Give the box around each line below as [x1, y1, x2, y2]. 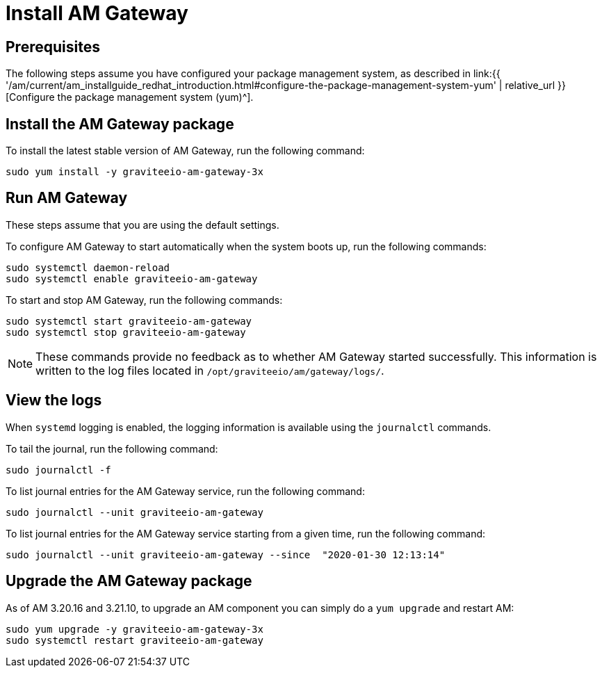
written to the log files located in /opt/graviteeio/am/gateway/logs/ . [35, 363, 384, 378]
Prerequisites [6, 38, 100, 56]
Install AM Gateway [6, 1, 188, 25]
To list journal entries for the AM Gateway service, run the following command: [6, 485, 365, 497]
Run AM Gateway [6, 189, 128, 207]
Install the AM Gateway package [6, 115, 234, 133]
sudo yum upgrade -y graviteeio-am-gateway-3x [6, 623, 263, 635]
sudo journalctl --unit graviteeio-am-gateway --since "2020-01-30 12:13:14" [6, 549, 446, 560]
